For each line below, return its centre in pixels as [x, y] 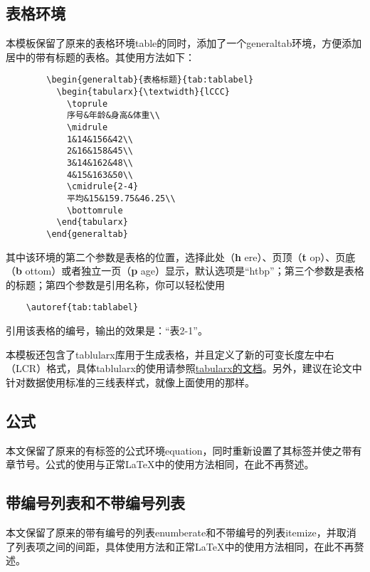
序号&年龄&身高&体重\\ [113, 116]
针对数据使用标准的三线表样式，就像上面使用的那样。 [130, 382]
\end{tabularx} [92, 222]
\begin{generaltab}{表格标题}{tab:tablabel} [150, 80]
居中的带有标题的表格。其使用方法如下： [100, 57]
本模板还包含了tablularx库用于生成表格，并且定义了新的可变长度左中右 [170, 354]
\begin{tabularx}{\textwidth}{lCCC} [143, 92]
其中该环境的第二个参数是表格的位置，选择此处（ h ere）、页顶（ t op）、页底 [181, 256]
